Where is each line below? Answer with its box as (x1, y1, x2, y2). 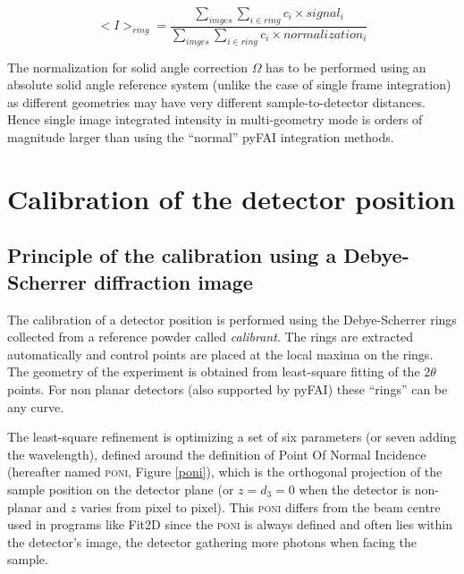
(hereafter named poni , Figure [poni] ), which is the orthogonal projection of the (7, 462, 443, 481)
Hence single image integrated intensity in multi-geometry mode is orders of (7, 110, 423, 129)
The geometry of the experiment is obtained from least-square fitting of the (7, 362, 420, 381)
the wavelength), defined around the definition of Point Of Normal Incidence (7, 444, 426, 463)
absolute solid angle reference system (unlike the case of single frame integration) (7, 75, 451, 94)
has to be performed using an (266, 57, 426, 76)
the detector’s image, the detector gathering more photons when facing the (7, 532, 418, 551)
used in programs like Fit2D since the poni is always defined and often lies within (7, 515, 452, 534)
